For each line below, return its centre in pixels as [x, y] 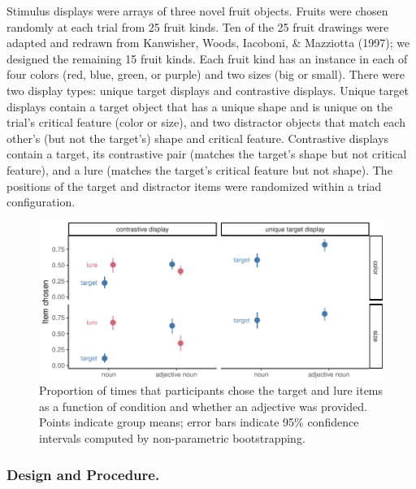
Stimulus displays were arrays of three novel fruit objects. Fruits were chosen [197, 11]
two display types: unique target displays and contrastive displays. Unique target [208, 90]
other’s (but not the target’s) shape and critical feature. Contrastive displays [198, 138]
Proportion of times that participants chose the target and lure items [211, 390]
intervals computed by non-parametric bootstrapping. [172, 437]
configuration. [41, 202]
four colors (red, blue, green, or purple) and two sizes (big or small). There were [206, 74]
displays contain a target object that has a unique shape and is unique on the [199, 106]
